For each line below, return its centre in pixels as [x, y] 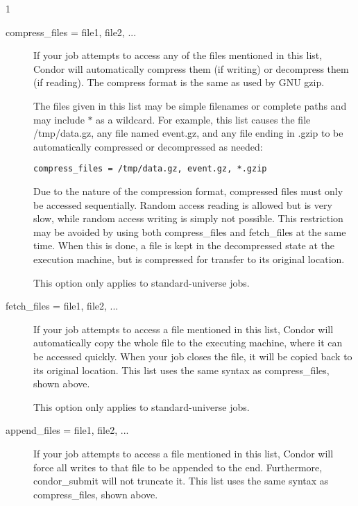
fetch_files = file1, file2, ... [62, 306]
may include [59, 119]
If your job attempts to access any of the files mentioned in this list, [178, 55]
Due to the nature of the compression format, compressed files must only [188, 191]
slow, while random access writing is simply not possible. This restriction [188, 218]
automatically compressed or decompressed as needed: [148, 146]
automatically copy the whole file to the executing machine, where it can [188, 343]
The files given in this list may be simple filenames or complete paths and [190, 105]
